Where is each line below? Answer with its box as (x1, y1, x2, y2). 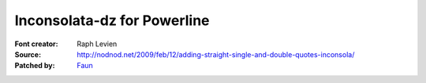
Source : (14, 49, 42, 59)
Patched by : (14, 61, 55, 70)
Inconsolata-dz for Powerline (14, 12, 210, 29)
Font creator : (14, 39, 58, 49)
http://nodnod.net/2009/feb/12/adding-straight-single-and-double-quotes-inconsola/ (77, 49, 355, 59)
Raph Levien (77, 39, 118, 49)
